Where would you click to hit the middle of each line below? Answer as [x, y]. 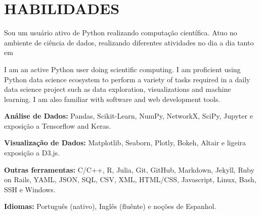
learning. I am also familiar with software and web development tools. [112, 99]
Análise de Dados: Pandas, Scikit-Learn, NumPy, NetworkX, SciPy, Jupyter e [128, 116]
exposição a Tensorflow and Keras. [58, 125]
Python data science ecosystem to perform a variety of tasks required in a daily [127, 79]
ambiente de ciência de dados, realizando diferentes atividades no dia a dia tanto [129, 42]
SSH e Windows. [30, 189]
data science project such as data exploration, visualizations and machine [118, 89]
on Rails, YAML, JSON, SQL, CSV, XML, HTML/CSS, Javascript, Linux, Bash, [130, 179]
